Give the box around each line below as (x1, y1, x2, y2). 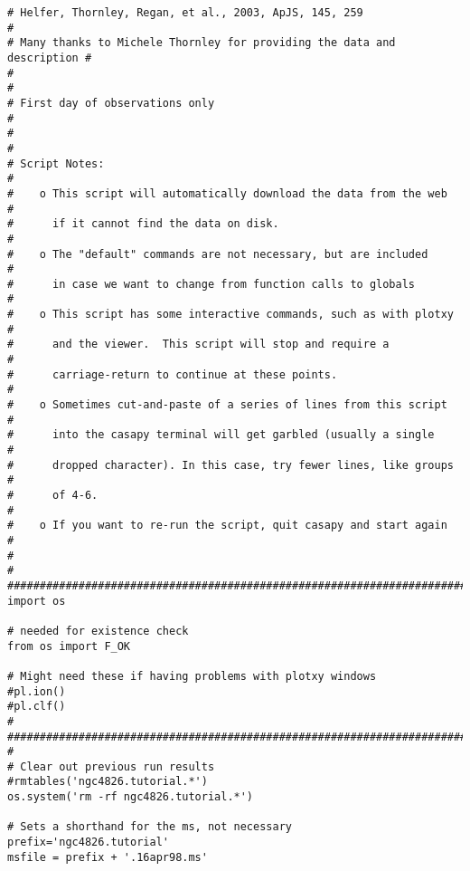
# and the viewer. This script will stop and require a (7, 338, 390, 351)
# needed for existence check (7, 624, 189, 637)
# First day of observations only (7, 96, 215, 110)
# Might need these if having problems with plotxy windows (7, 669, 377, 683)
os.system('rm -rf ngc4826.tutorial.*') (7, 790, 254, 804)
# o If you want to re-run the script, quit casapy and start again (7, 519, 447, 532)
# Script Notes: (7, 157, 105, 170)
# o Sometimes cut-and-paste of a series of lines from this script (7, 398, 447, 412)
